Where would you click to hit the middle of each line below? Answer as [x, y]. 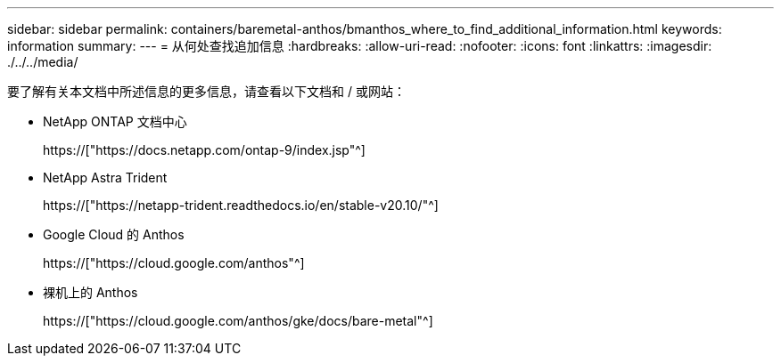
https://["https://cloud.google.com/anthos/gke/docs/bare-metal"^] [238, 321]
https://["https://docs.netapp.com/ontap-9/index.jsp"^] [204, 150]
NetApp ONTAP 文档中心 [115, 121]
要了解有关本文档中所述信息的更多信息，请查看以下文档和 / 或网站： [206, 91]
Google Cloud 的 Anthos [114, 234]
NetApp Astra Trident [105, 177]
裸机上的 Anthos [90, 292]
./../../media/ [43, 62]
